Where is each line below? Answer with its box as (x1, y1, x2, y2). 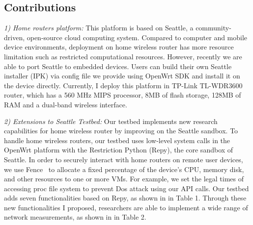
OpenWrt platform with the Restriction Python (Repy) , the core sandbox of (4, 145, 233, 155)
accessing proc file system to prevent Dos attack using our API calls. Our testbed (4, 183, 249, 193)
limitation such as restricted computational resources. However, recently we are (4, 51, 242, 61)
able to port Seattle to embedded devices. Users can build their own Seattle (4, 61, 232, 71)
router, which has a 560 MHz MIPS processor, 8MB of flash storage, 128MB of (4, 90, 241, 100)
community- (196, 23, 231, 33)
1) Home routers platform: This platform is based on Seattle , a (4, 23, 194, 33)
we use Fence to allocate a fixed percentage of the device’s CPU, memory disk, (4, 164, 244, 174)
